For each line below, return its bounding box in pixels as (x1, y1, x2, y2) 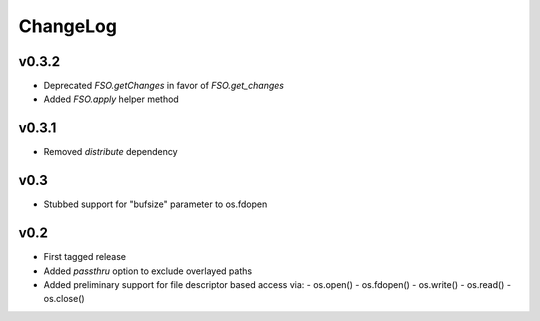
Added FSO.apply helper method (43, 93, 179, 105)
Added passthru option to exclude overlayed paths (43, 265, 253, 277)
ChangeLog (18, 15, 117, 37)
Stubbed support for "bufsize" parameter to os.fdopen (43, 198, 268, 210)
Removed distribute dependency (43, 146, 179, 158)
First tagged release (43, 251, 127, 263)
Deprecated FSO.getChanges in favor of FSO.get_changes (43, 80, 285, 92)
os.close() (43, 293, 85, 305)
